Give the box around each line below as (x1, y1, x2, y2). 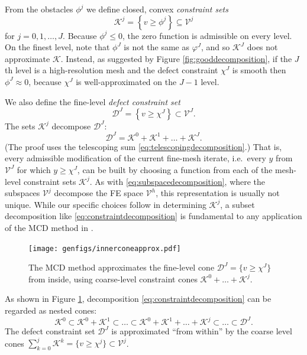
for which (17, 163, 51, 175)
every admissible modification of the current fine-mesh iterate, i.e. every (5, 152, 266, 164)
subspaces (5, 187, 40, 199)
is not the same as (124, 41, 189, 53)
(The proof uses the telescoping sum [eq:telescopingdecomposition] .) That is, (5, 140, 282, 152)
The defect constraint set (5, 325, 95, 337)
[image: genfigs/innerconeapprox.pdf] (28, 244, 181, 253)
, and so (201, 41, 230, 53)
